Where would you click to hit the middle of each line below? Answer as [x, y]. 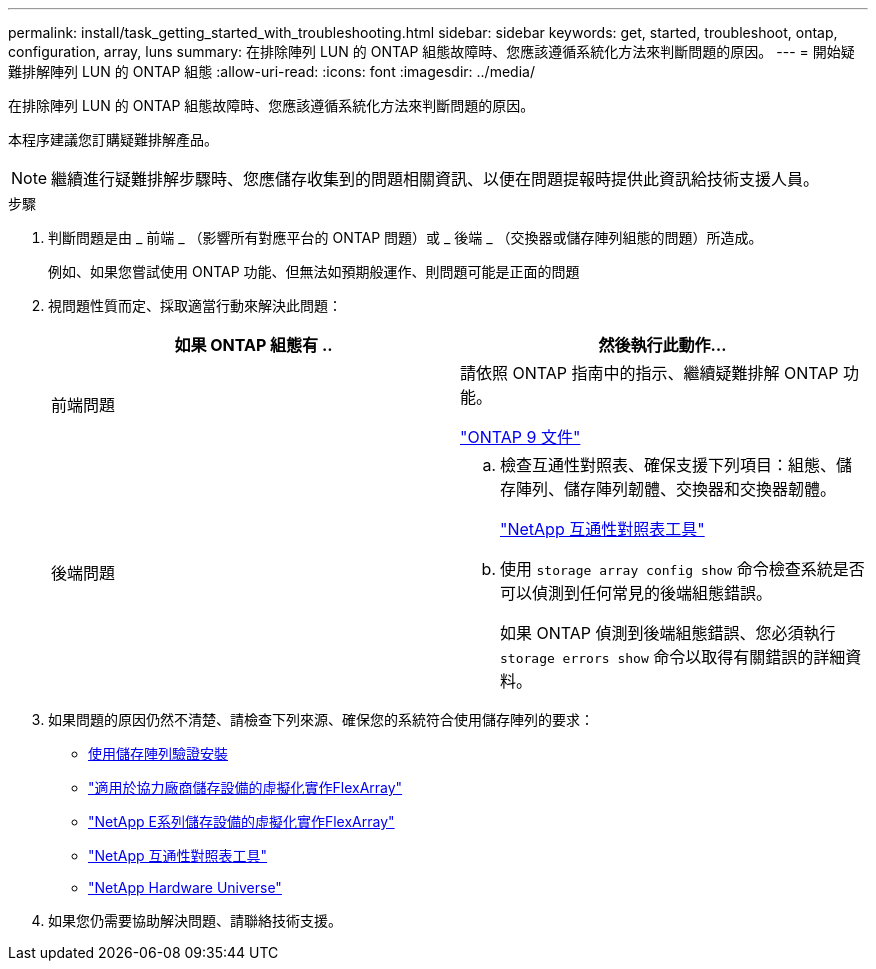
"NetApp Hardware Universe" [185, 887]
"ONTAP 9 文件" [520, 437]
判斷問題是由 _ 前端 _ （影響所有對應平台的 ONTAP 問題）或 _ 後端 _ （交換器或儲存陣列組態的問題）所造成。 [405, 237]
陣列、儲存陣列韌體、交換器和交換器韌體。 [676, 489]
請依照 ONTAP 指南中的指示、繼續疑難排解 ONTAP [649, 373]
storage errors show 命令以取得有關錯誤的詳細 [673, 657]
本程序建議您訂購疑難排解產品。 [113, 139]
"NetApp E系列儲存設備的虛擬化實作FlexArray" [241, 821]
